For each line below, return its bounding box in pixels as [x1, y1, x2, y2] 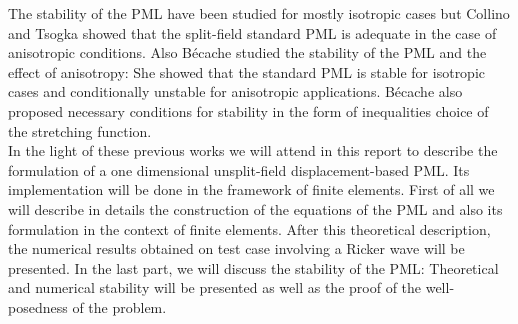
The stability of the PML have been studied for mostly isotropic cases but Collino [8, 3, 510, 23]
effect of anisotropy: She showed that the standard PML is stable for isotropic [8, 61, 486, 82]
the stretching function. [8, 120, 152, 141]
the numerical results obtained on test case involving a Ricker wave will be [8, 238, 465, 259]
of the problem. [72, 296, 167, 317]
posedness [8, 296, 68, 317]
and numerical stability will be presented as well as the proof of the [8, 277, 422, 298]
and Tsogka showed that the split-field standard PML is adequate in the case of [8, 22, 497, 43]
